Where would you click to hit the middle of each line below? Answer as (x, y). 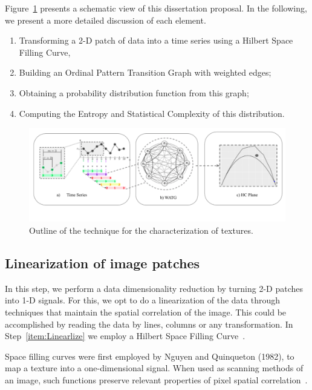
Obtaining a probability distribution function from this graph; (134, 92)
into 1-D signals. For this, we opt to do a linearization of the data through (142, 300)
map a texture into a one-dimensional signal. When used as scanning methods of (154, 368)
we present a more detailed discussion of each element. (106, 20)
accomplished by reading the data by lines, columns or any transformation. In (149, 324)
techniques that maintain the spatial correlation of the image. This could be (146, 312)
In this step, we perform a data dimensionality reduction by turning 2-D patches (154, 288)
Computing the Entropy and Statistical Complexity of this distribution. (152, 113)
